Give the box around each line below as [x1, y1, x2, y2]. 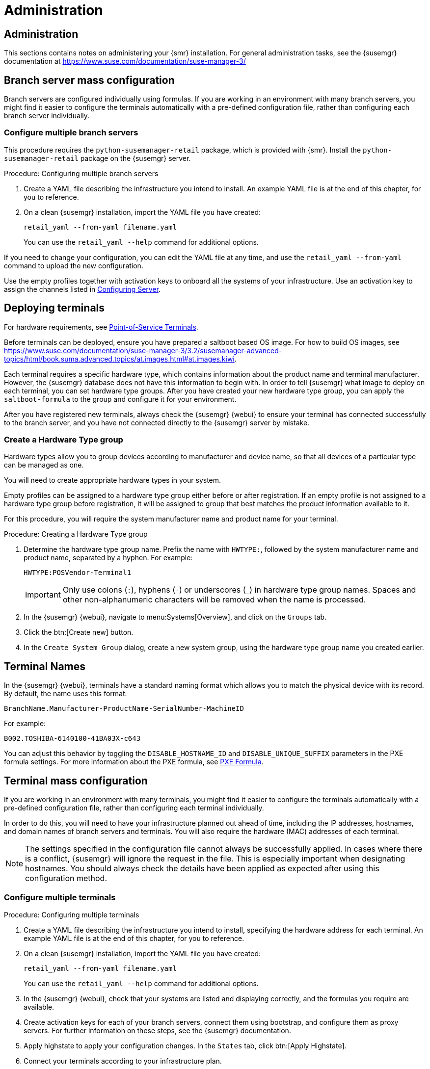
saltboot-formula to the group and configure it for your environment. [4, 394, 237, 403]
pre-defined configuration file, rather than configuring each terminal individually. [4, 804, 264, 812]
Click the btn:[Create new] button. [24, 628, 134, 637]
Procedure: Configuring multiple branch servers [4, 169, 159, 178]
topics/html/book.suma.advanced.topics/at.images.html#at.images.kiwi [4, 354, 235, 363]
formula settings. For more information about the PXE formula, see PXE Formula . [4, 757, 264, 766]
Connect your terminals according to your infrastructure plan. [24, 1056, 222, 1065]
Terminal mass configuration [4, 774, 148, 787]
